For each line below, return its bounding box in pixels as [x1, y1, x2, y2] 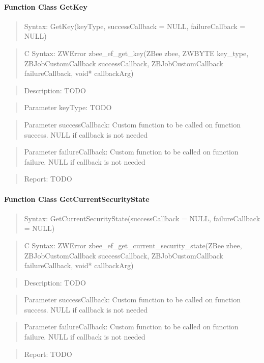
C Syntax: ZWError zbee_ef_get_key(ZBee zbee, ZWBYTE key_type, [24, 47, 249, 58]
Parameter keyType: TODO [24, 102, 112, 113]
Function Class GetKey [4, 1, 87, 12]
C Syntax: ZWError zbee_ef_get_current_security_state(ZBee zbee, [24, 240, 242, 250]
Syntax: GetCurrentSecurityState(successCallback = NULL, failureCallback [24, 213, 260, 223]
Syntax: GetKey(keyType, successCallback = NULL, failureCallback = [24, 20, 246, 31]
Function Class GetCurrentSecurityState [4, 193, 150, 204]
